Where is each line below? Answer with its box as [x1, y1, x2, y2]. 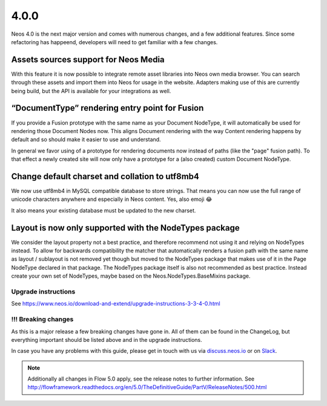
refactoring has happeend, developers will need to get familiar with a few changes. [11, 38, 218, 45]
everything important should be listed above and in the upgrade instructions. [11, 336, 202, 343]
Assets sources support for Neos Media [11, 54, 165, 65]
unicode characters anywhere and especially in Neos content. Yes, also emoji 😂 [11, 195, 213, 203]
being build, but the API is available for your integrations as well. [11, 87, 171, 94]
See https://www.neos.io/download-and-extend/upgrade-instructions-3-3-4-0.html [11, 300, 220, 307]
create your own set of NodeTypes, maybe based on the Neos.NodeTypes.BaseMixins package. [11, 272, 251, 280]
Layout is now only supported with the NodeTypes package [11, 223, 240, 233]
